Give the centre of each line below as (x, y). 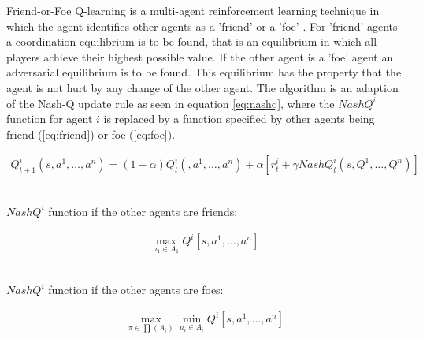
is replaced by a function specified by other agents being (239, 119)
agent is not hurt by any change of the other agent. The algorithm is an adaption (202, 87)
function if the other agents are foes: (136, 290)
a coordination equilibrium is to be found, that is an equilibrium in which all (192, 41)
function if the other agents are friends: (143, 211)
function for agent (50, 119)
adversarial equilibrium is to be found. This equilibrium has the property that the (204, 72)
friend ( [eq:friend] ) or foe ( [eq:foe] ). (91, 134)
